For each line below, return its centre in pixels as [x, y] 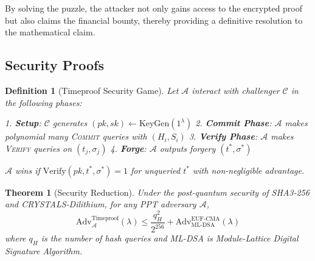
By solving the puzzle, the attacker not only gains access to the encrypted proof [154, 8]
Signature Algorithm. [44, 251]
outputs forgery [188, 148]
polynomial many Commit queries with [76, 136]
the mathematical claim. [50, 32]
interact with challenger [236, 90]
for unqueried [155, 170]
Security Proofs [54, 65]
